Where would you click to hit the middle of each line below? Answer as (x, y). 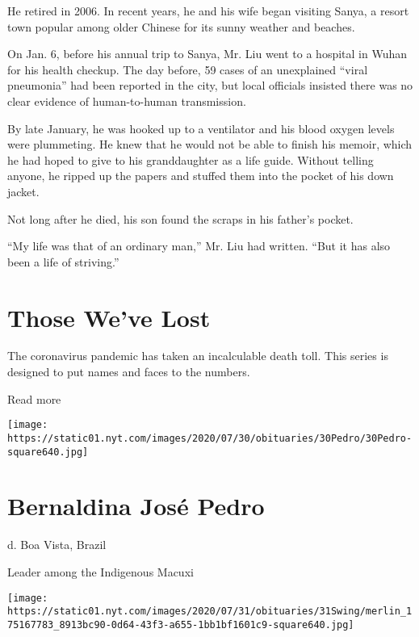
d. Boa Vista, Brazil (57, 545)
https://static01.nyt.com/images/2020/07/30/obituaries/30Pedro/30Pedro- (210, 438)
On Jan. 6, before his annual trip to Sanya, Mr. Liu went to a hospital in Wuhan (207, 54)
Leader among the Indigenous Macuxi (101, 571)
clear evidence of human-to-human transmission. (127, 101)
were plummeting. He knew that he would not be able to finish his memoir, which (210, 144)
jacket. (23, 191)
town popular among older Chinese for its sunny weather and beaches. (181, 26)
